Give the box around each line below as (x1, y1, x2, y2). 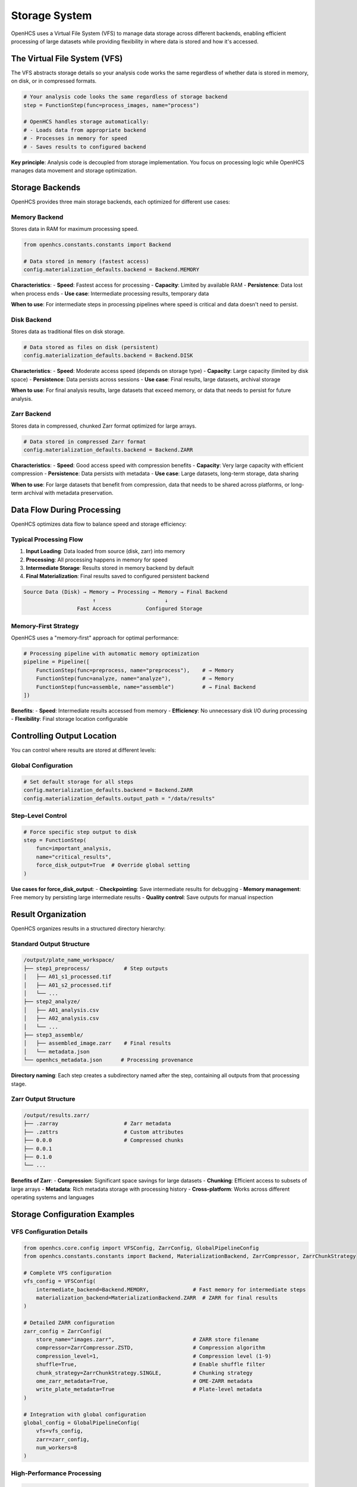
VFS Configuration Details (11, 1227, 88, 1235)
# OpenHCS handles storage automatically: (23, 118, 149, 125)
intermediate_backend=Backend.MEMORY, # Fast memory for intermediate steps (36, 1286, 306, 1293)
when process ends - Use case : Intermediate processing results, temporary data (11, 290, 209, 297)
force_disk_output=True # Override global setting (36, 862, 190, 868)
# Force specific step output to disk (23, 829, 137, 835)
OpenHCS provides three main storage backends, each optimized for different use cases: (11, 198, 230, 205)
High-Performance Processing (11, 1469, 102, 1477)
